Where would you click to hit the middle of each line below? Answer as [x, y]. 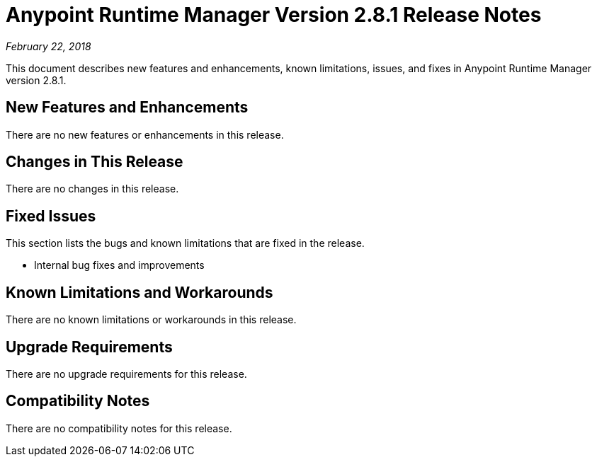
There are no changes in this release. [92, 189]
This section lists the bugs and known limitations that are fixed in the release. [185, 243]
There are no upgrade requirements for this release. [126, 374]
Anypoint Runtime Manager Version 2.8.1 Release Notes [274, 15]
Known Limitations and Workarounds [140, 292]
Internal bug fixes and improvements [119, 265]
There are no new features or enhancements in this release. [145, 134]
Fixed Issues [51, 216]
